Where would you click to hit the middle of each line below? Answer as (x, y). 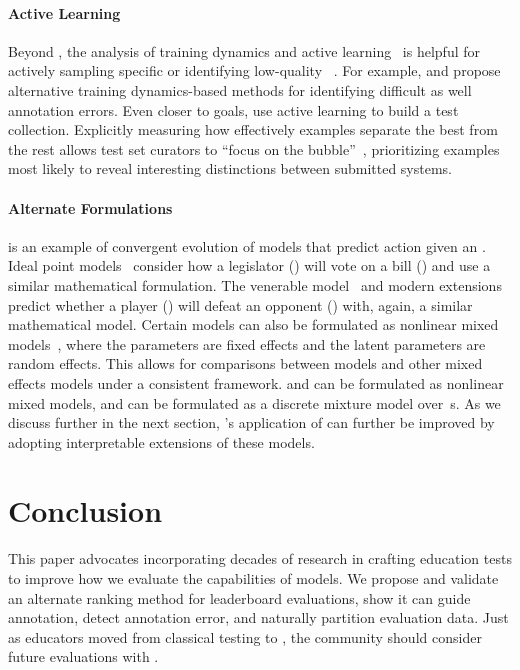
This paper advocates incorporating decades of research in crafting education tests (260, 558)
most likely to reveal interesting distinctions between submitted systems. (230, 168)
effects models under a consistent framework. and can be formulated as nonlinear (256, 382)
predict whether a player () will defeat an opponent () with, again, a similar (240, 304)
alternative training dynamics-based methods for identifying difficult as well (240, 89)
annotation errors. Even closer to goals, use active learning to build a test (233, 109)
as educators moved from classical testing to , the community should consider (245, 636)
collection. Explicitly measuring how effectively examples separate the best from (253, 129)
